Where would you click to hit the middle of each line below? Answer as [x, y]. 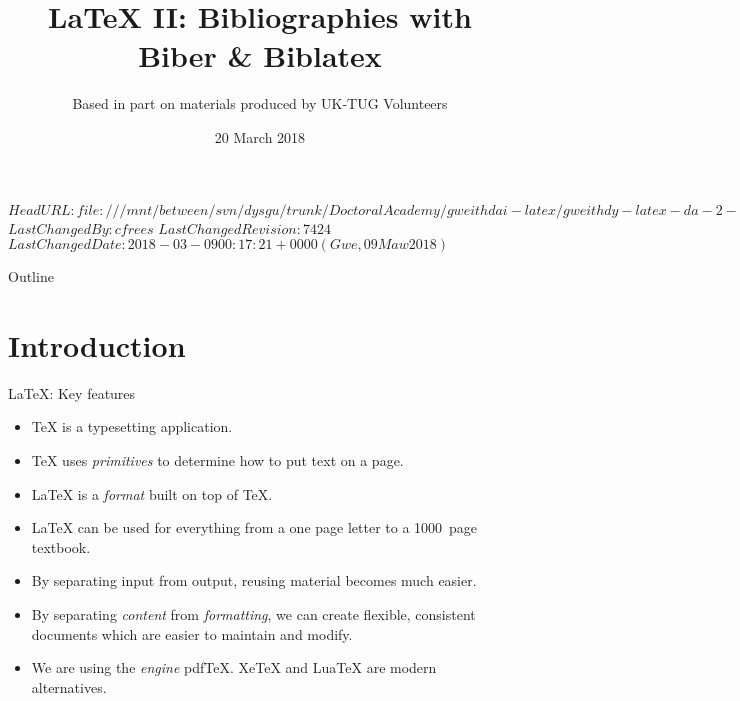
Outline [31, 276]
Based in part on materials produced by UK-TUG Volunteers [260, 103]
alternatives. [69, 686]
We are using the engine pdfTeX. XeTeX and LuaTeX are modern [234, 667]
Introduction [97, 344]
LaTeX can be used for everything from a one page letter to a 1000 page [254, 527]
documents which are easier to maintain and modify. [192, 633]
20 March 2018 [260, 136]
